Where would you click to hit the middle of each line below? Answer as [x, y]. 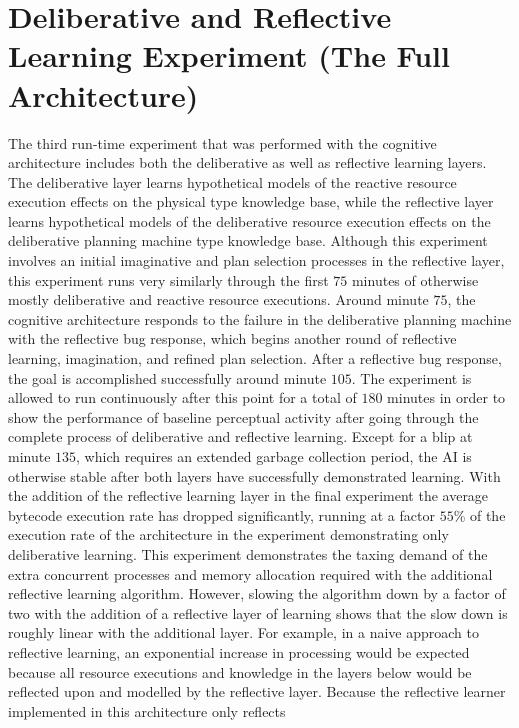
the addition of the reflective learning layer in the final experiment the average [248, 495]
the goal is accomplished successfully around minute [167, 377]
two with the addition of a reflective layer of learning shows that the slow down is [258, 612]
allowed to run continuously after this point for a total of [182, 397]
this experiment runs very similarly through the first [168, 279]
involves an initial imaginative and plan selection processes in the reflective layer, [256, 260]
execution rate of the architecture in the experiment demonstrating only [228, 534]
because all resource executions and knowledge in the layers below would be [240, 671]
